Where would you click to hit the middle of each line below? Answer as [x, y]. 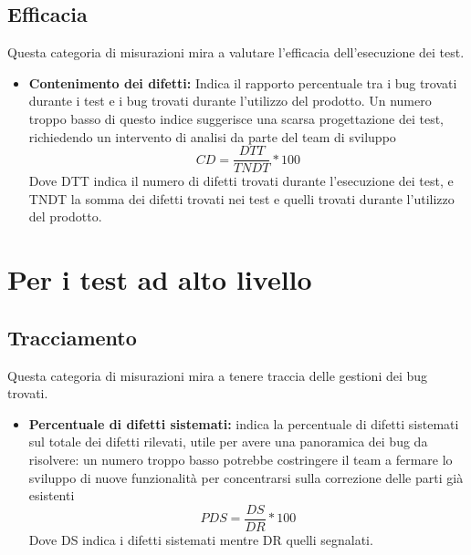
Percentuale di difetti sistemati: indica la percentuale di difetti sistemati [244, 423]
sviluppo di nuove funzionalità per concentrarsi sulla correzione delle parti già [246, 477]
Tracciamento [72, 337]
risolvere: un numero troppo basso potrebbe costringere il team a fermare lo [241, 459]
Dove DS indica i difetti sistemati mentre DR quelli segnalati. [201, 539]
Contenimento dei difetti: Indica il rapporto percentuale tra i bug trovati [243, 82]
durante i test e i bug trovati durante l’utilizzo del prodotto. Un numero [230, 101]
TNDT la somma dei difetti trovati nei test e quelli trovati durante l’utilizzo [241, 198]
